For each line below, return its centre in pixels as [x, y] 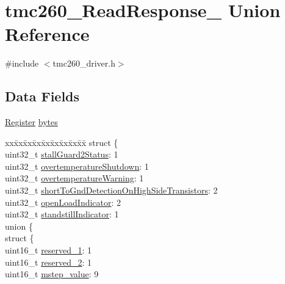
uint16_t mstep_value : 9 [52, 274]
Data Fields [42, 96]
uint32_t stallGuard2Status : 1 [62, 154]
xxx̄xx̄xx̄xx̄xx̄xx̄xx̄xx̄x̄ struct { [62, 142]
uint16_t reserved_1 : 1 [49, 250]
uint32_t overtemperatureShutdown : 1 [77, 166]
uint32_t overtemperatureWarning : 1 [74, 178]
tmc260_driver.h [84, 63]
